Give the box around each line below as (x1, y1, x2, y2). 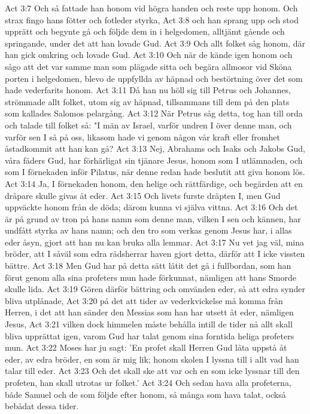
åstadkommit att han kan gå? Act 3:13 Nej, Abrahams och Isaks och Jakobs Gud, (5, 142, 305, 155)
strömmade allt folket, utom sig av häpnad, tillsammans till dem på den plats (5, 95, 290, 108)
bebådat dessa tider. (5, 400, 79, 412)
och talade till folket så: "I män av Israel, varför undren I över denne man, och (5, 118, 292, 131)
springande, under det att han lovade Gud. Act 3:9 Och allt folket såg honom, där (5, 36, 306, 49)
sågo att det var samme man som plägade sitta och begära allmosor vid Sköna (5, 60, 292, 72)
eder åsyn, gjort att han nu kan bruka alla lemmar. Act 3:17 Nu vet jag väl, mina (5, 235, 304, 248)
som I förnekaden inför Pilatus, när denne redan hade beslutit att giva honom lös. (5, 165, 305, 178)
